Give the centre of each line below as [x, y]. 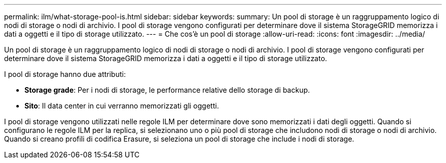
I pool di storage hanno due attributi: [65, 74]
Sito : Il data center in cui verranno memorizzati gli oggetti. [122, 106]
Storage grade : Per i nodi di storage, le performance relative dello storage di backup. [167, 90]
